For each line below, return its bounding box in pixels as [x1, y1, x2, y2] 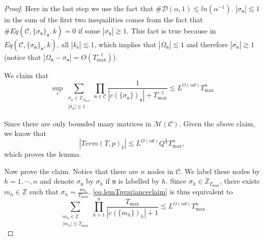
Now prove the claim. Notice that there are [4, 165, 138, 176]
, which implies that [94, 39, 157, 49]
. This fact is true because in [127, 25, 216, 36]
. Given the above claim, [179, 118, 255, 128]
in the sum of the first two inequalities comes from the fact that [4, 14, 203, 24]
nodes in [147, 165, 173, 176]
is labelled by [118, 176, 160, 186]
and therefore [186, 39, 228, 49]
